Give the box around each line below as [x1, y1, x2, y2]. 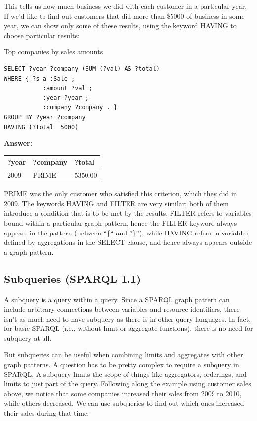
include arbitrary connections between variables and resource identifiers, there [4, 304, 240, 314]
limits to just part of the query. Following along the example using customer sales [4, 378, 251, 389]
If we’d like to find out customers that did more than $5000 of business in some [4, 10, 245, 21]
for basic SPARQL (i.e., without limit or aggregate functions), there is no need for [4, 323, 253, 333]
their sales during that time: [4, 408, 89, 418]
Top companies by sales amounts [4, 47, 103, 57]
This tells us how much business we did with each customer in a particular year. [4, 1, 247, 11]
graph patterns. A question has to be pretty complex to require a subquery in [4, 359, 239, 370]
